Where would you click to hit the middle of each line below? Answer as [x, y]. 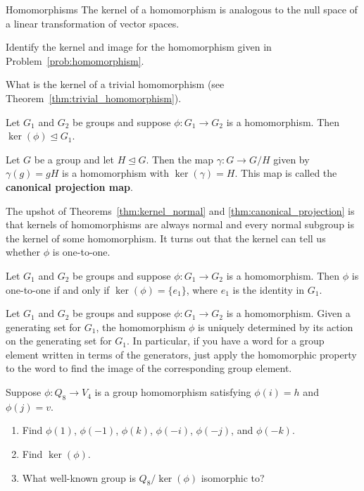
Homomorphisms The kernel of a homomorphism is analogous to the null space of [182, 9]
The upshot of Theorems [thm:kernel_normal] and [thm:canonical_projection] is [180, 210]
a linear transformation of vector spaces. [93, 23]
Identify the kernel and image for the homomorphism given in [139, 47]
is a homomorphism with [115, 173]
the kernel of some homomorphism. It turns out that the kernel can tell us [166, 238]
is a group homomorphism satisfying [173, 392]
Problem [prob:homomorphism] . [75, 60]
